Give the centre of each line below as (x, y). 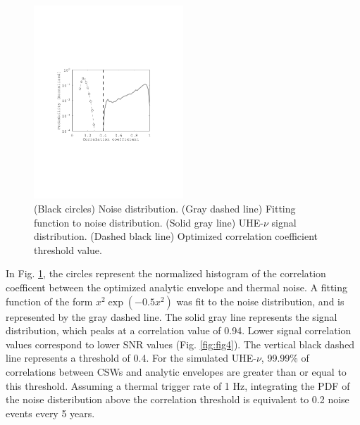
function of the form (49, 301)
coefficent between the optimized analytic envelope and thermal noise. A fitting (177, 287)
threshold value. (68, 249)
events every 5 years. (50, 413)
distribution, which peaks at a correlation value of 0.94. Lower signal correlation (179, 330)
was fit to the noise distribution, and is (260, 301)
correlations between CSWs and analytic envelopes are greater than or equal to (176, 371)
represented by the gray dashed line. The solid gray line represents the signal (172, 316)
